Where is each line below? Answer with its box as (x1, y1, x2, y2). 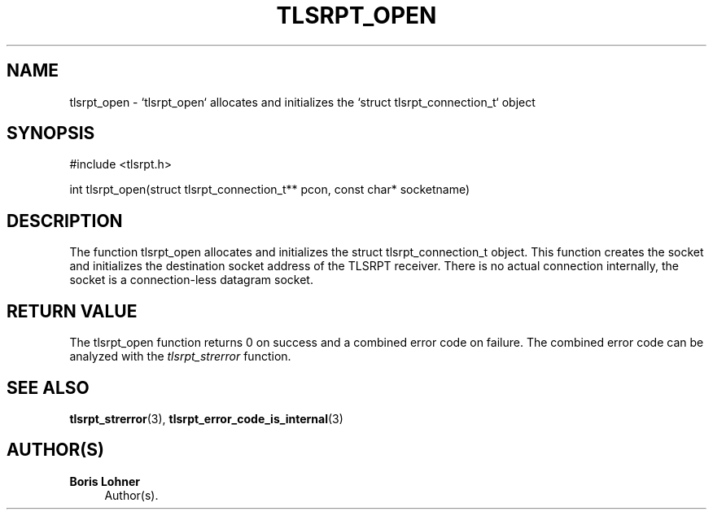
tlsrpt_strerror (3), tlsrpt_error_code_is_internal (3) (69, 411, 343, 426)
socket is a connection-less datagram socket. (69, 273, 313, 287)
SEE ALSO (7, 377, 90, 398)
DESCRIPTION (7, 210, 123, 231)
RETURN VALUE (7, 300, 138, 321)
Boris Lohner (69, 474, 140, 488)
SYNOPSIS (7, 123, 95, 144)
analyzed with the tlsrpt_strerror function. (69, 349, 291, 364)
